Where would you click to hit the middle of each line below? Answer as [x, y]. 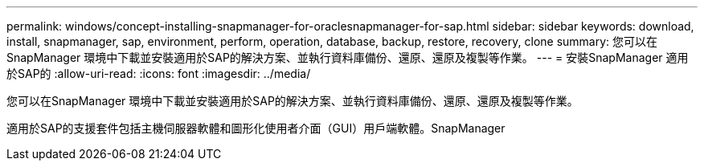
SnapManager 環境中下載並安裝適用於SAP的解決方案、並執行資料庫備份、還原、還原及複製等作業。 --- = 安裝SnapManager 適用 [348, 57]
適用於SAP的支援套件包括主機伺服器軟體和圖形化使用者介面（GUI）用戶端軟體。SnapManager [256, 128]
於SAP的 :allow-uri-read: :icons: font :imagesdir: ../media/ [159, 73]
